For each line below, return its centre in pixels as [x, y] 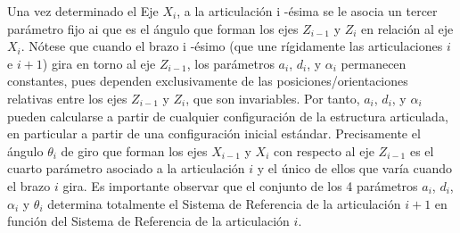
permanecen [374, 63]
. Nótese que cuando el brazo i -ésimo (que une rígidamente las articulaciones [232, 46]
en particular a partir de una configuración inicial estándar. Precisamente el [214, 133]
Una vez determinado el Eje [83, 11]
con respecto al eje [324, 150]
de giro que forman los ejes [134, 150]
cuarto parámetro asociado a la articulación [126, 168]
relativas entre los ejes [67, 98]
